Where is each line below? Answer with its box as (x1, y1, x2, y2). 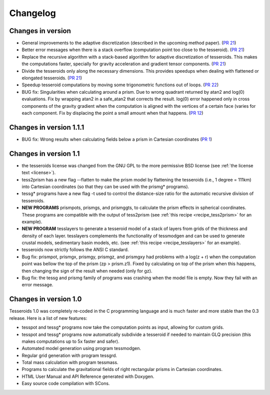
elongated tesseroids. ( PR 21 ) (21, 75, 82, 81)
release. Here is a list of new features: (9, 315, 87, 321)
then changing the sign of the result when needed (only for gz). (21, 268, 152, 274)
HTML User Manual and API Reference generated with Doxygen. (21, 373, 154, 379)
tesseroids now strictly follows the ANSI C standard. (21, 247, 129, 253)
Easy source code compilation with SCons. (21, 380, 110, 386)
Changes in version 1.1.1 (9, 123, 84, 131)
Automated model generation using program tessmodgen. (21, 345, 141, 351)
